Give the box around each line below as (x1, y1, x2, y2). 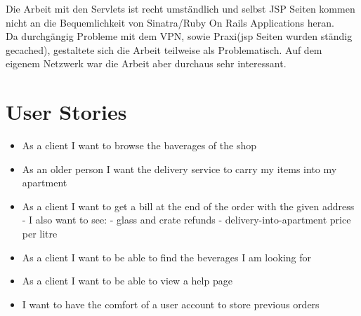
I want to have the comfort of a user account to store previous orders (22, 296, 320, 311)
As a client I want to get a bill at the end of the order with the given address (22, 198, 355, 213)
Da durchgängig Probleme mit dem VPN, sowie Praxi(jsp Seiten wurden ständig (6, 29, 353, 43)
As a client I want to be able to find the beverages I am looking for (22, 249, 312, 264)
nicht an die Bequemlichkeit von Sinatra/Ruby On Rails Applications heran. (6, 15, 334, 29)
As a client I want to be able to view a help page (22, 273, 232, 288)
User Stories (6, 97, 127, 126)
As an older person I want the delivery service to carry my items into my (22, 161, 337, 176)
